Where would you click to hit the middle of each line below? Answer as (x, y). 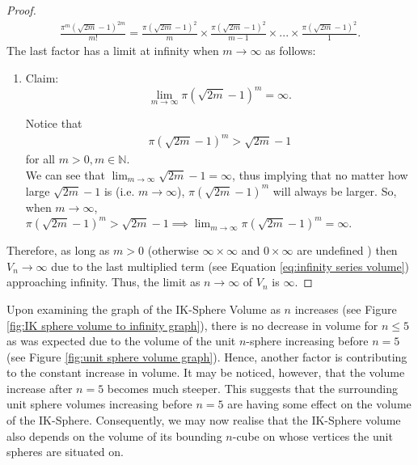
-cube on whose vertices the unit (312, 435)
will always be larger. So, (335, 190)
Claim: (42, 77)
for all (40, 159)
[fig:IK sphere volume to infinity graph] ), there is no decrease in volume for (192, 325)
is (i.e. (119, 190)
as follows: (291, 51)
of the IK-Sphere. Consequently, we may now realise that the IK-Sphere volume (204, 420)
